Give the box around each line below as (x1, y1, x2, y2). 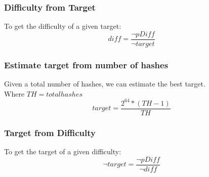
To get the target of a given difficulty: (4, 146, 121, 157)
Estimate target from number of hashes (4, 58, 169, 71)
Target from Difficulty (4, 126, 96, 139)
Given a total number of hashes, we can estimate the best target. (4, 78, 205, 89)
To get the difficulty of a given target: (4, 21, 121, 31)
